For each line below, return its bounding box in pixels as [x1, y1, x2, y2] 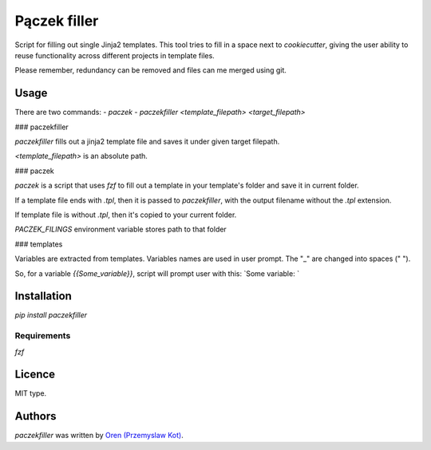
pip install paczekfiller [14, 310, 88, 320]
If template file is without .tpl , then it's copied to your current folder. [14, 210, 237, 219]
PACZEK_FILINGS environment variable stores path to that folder [14, 224, 227, 235]
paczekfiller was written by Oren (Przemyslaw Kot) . [14, 431, 184, 440]
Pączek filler [14, 12, 99, 30]
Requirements [14, 330, 71, 341]
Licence [14, 368, 56, 381]
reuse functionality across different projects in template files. [14, 50, 215, 60]
